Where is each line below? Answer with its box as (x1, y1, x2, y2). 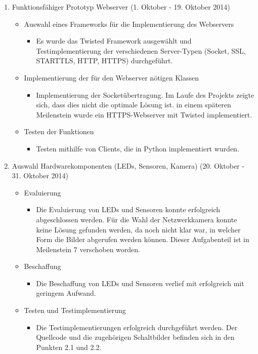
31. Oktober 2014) (12, 170, 69, 181)
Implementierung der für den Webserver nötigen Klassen (24, 72, 199, 83)
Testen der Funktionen (24, 126, 94, 137)
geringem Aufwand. (36, 288, 96, 298)
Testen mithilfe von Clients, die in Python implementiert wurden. (36, 143, 239, 153)
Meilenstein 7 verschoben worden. (36, 244, 140, 254)
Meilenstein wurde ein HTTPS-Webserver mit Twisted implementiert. (36, 109, 252, 120)
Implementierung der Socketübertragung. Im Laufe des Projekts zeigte (36, 89, 254, 100)
